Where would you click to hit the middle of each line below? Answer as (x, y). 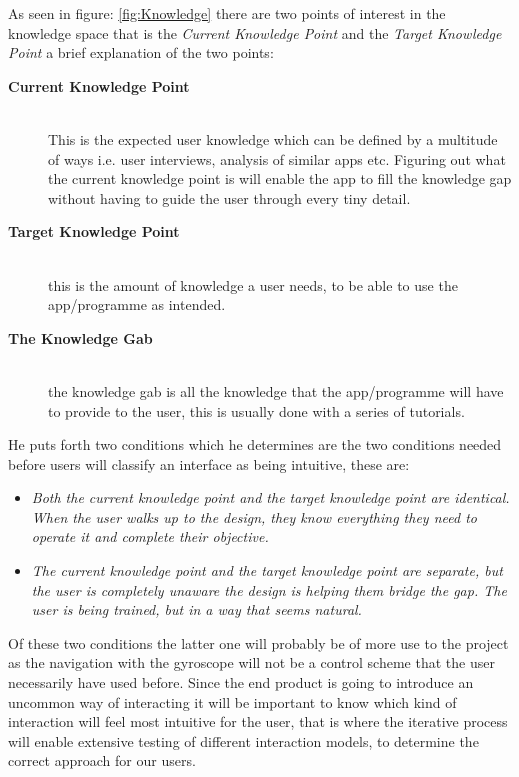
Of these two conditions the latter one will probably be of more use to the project (258, 642)
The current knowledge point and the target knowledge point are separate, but (267, 570)
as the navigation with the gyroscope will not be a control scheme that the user (251, 662)
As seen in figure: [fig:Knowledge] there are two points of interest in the (227, 13)
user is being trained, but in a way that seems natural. (196, 609)
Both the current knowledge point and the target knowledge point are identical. (270, 497)
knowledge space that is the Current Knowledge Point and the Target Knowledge (255, 32)
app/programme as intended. (137, 304)
